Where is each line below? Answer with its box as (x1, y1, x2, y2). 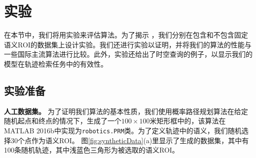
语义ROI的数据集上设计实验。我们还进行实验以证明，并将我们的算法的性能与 (4, 39, 252, 49)
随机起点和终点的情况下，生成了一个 (4, 116, 121, 126)
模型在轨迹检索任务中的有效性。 (4, 58, 108, 69)
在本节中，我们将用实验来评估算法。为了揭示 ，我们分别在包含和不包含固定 (4, 30, 248, 40)
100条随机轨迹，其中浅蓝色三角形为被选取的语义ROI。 (4, 145, 179, 155)
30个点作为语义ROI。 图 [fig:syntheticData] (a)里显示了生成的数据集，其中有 (10, 135, 249, 145)
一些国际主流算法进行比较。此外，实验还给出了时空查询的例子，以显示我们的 (4, 49, 253, 59)
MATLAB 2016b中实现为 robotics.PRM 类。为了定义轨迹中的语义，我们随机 (4, 125, 242, 135)
